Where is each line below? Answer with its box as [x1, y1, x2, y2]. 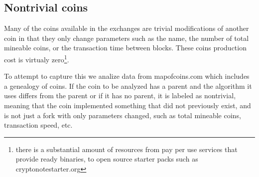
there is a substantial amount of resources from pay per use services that [15, 144, 238, 154]
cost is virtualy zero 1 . [4, 52, 69, 64]
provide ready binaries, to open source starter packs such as [15, 154, 198, 164]
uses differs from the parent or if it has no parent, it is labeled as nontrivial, [4, 90, 236, 101]
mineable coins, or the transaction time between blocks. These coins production [4, 42, 247, 53]
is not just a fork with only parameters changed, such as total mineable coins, [4, 110, 241, 120]
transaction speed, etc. [4, 120, 73, 130]
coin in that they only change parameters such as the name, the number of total [4, 32, 249, 43]
